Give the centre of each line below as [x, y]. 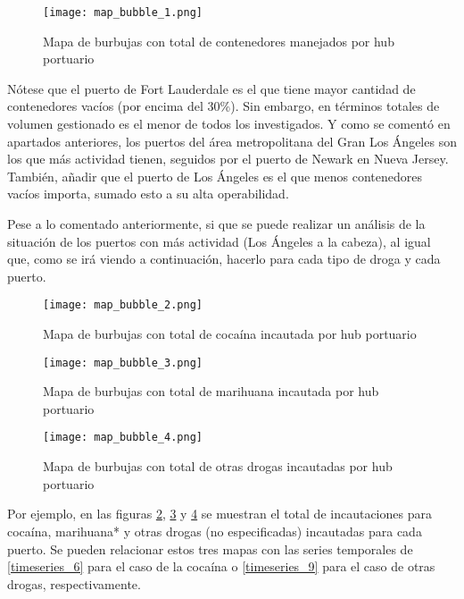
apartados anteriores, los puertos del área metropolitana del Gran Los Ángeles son [232, 141]
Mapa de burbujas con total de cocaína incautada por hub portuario [230, 334]
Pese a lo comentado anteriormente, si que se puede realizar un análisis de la [216, 224]
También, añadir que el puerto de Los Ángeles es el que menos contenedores [215, 176]
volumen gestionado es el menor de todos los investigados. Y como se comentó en [229, 124]
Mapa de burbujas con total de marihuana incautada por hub [211, 391]
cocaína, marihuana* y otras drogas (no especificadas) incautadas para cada [215, 531]
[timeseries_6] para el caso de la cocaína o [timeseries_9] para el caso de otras [221, 566]
